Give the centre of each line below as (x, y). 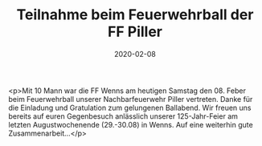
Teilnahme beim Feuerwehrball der (135, 15)
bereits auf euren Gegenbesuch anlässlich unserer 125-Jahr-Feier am (123, 116)
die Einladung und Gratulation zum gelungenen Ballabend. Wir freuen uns (130, 107)
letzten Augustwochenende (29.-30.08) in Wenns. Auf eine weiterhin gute (131, 124)
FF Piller (135, 32)
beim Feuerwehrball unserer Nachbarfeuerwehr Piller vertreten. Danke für (131, 99)
